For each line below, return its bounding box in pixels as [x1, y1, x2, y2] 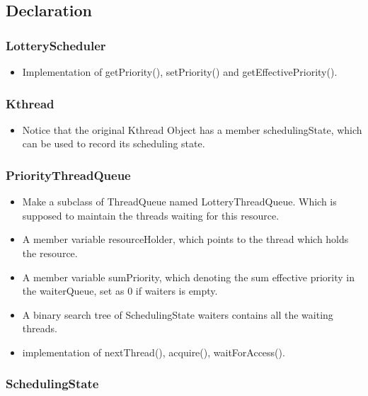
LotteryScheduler [6, 36, 106, 54]
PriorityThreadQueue [6, 166, 131, 183]
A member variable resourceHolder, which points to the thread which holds [22, 232, 349, 247]
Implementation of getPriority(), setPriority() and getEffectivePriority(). [22, 64, 338, 79]
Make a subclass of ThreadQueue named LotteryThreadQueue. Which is [22, 194, 337, 209]
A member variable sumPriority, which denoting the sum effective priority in [22, 269, 355, 284]
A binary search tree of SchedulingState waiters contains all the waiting [22, 307, 333, 322]
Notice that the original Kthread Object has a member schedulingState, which [22, 122, 362, 137]
